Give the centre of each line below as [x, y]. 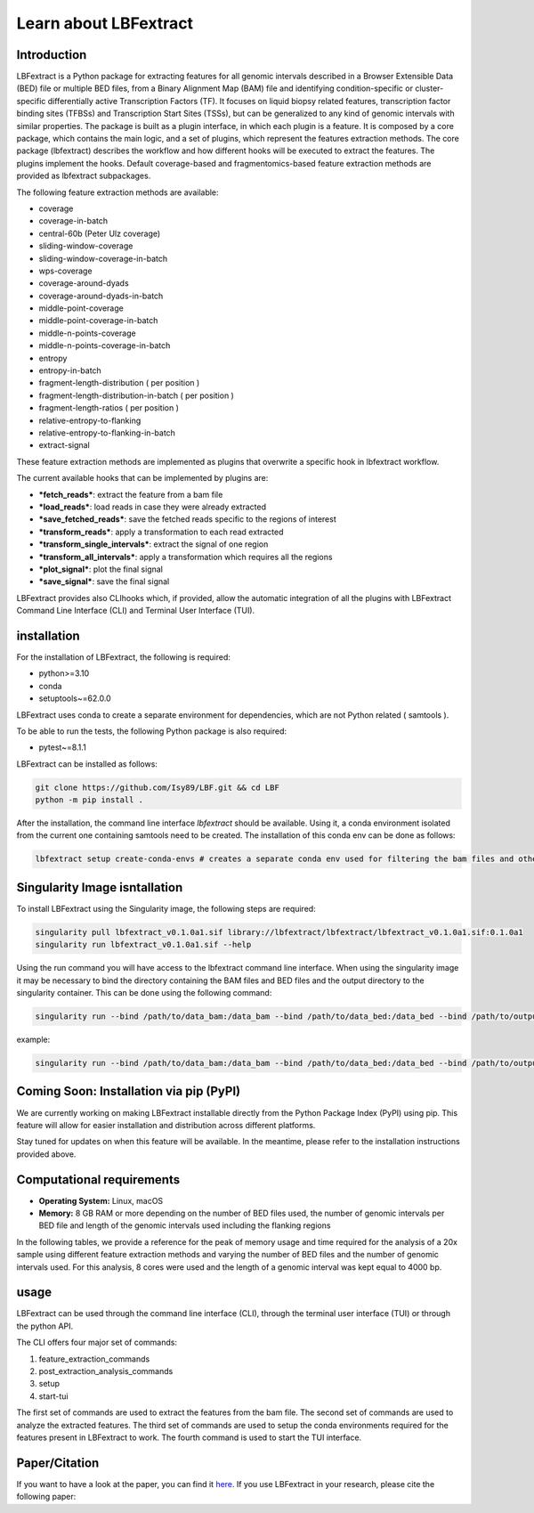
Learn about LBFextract [105, 23]
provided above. [46, 1154]
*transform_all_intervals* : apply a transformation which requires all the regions [186, 557]
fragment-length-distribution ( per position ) [119, 383]
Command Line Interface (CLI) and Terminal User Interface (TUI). [136, 611]
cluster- [429, 88]
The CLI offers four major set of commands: [97, 1342]
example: [33, 1040]
